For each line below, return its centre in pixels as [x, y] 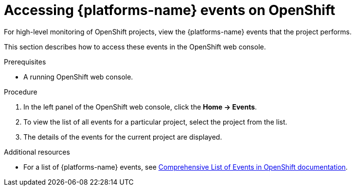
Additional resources [37, 152]
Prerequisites [25, 62]
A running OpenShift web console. [78, 77]
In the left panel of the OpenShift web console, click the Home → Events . [140, 107]
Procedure [21, 92]
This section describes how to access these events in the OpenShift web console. [135, 47]
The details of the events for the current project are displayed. [123, 137]
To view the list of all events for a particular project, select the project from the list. [155, 122]
